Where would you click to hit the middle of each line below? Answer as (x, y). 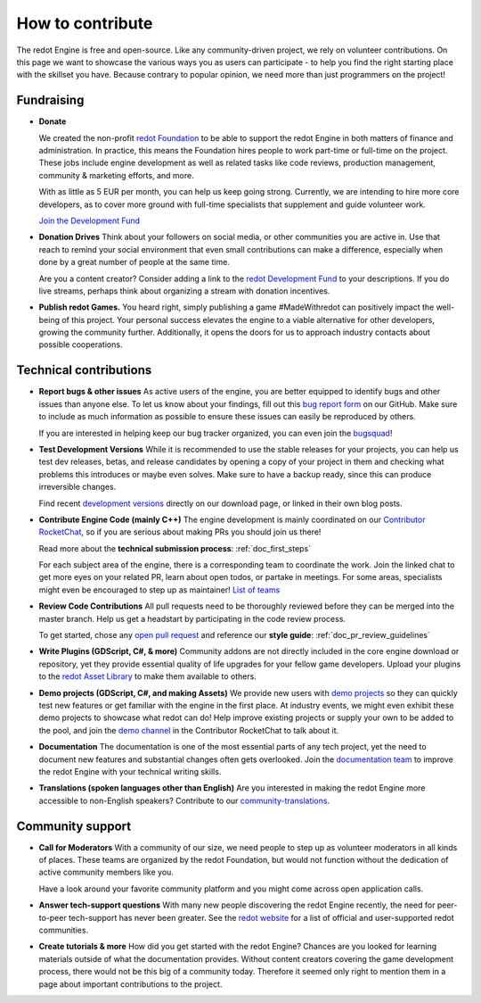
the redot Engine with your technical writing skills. (130, 771)
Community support (74, 826)
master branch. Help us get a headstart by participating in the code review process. (192, 618)
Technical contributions (84, 370)
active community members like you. (106, 872)
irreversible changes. (77, 487)
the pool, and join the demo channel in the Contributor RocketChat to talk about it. (189, 730)
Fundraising (50, 100)
